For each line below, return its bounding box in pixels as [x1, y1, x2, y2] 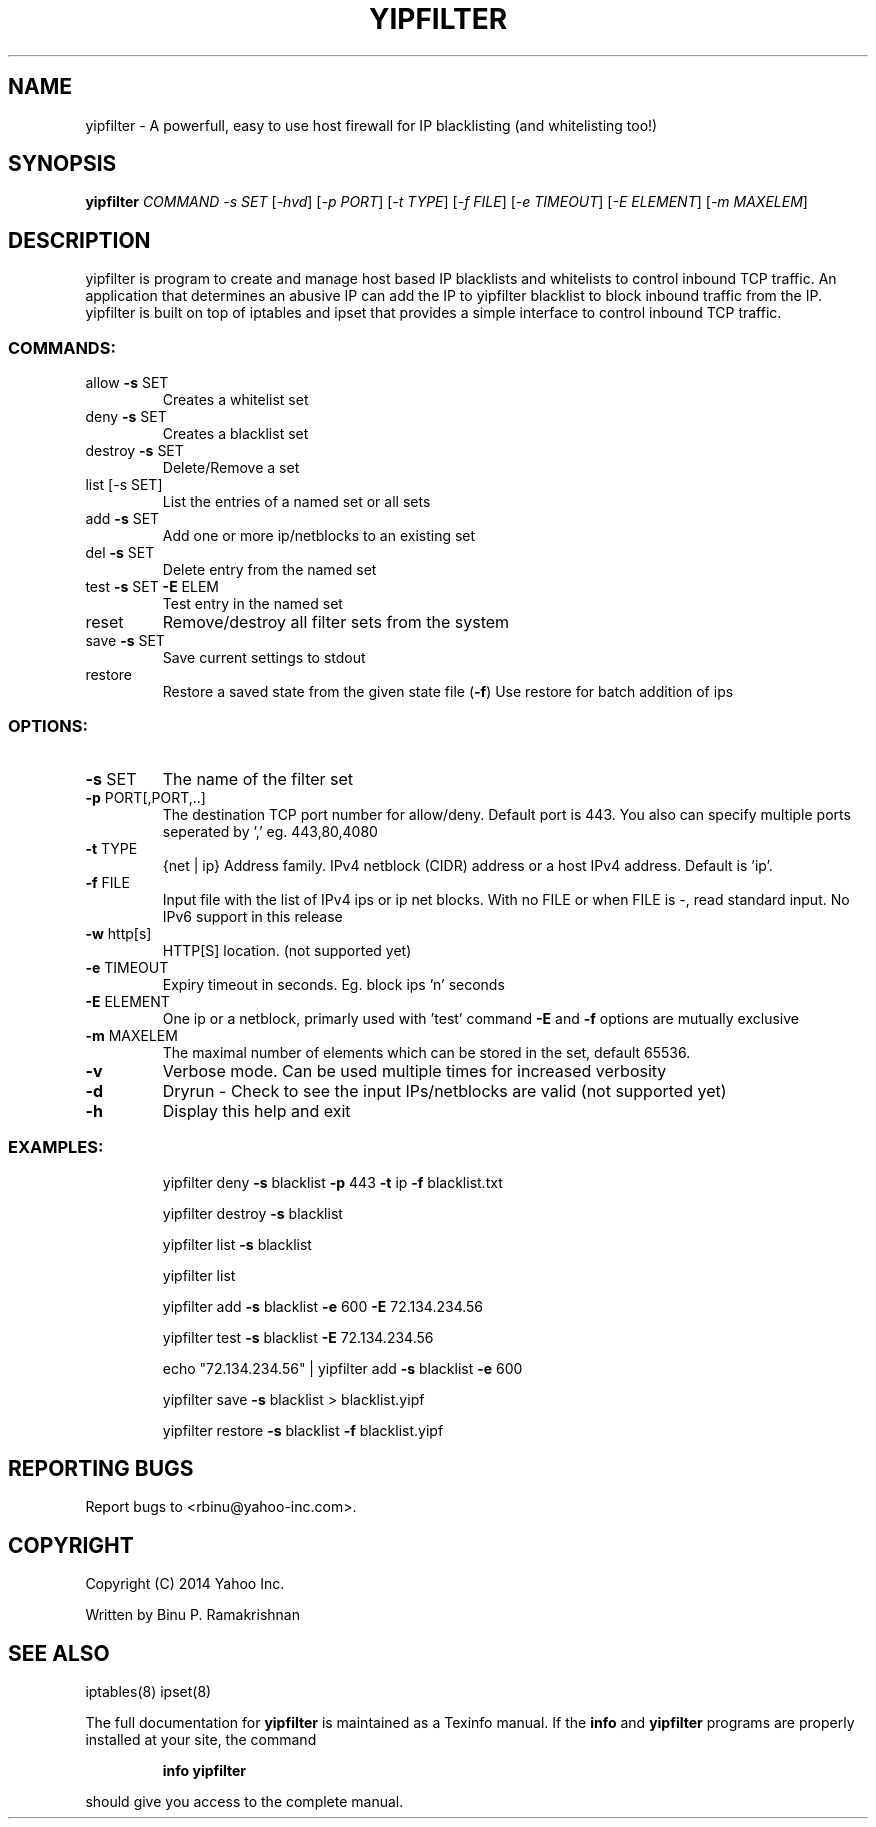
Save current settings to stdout [162, 649, 366, 667]
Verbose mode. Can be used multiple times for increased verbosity [162, 1060, 667, 1081]
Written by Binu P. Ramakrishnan [85, 1606, 300, 1624]
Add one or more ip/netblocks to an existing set [162, 527, 476, 545]
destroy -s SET [85, 442, 184, 460]
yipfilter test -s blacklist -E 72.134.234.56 [162, 1328, 434, 1346]
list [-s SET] [85, 476, 163, 494]
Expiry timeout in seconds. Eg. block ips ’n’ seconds [162, 975, 505, 993]
